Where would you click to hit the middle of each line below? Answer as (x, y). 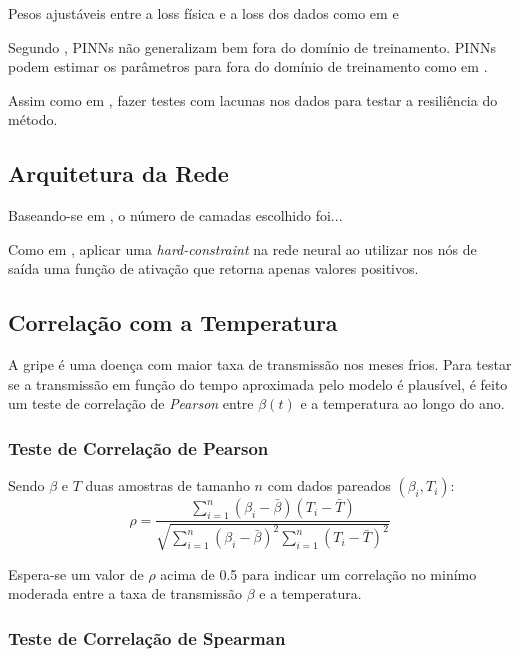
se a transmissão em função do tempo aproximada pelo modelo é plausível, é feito (258, 383)
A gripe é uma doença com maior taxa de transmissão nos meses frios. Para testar (260, 364)
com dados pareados (329, 485)
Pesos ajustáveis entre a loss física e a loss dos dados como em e (203, 13)
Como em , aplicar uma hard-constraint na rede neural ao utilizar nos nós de (242, 248)
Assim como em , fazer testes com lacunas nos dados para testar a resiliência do (253, 99)
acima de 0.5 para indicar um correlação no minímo (318, 573)
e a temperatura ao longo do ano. (402, 403)
